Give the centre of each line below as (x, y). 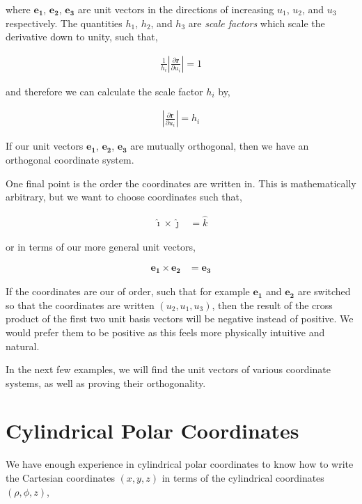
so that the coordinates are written (80, 305)
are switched (324, 291)
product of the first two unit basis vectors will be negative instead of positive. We (180, 318)
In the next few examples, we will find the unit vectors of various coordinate (168, 369)
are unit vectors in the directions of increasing (176, 9)
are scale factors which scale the (257, 23)
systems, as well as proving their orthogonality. (106, 383)
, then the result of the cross (272, 305)
